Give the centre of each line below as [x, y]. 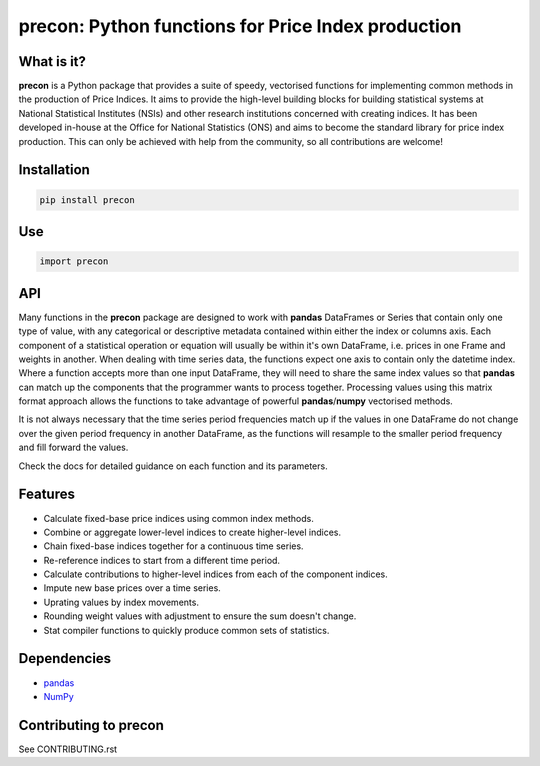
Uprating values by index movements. [121, 602]
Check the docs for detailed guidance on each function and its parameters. [173, 466]
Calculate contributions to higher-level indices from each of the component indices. [216, 574]
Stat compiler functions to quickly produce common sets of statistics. [186, 630]
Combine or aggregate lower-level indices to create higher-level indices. [192, 532]
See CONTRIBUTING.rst [68, 749]
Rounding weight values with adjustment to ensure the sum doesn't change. [200, 616]
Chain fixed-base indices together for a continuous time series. [173, 546]
